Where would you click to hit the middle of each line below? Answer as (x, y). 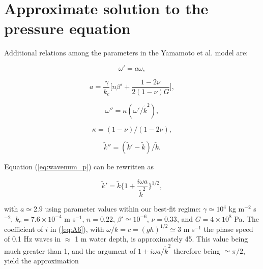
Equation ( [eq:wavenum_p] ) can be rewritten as (79, 166)
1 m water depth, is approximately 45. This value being (162, 239)
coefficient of (24, 229)
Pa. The (247, 218)
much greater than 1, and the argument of (70, 250)
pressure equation (67, 28)
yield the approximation (41, 261)
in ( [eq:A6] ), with (77, 229)
